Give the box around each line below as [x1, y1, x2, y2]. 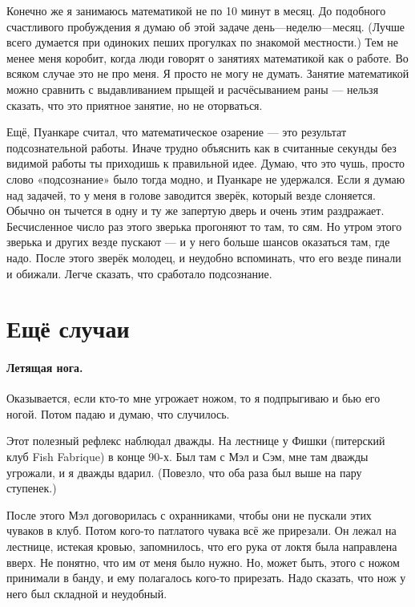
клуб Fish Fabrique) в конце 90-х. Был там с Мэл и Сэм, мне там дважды [6, 448, 369, 465]
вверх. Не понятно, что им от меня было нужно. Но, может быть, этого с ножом [6, 553, 400, 570]
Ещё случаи [6, 312, 130, 345]
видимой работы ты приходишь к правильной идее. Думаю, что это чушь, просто [6, 155, 405, 172]
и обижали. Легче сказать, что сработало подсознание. [6, 265, 272, 281]
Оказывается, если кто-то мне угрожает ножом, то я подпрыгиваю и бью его [6, 390, 381, 407]
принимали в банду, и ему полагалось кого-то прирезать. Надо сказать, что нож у [6, 569, 406, 586]
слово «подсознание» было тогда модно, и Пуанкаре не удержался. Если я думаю [6, 170, 405, 187]
